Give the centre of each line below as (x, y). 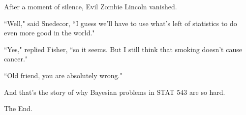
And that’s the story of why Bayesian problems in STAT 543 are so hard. (115, 92)
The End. (18, 108)
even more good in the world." (49, 33)
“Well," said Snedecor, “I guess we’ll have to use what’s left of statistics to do (121, 23)
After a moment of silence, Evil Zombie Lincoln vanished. (91, 6)
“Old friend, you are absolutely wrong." (63, 75)
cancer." (16, 59)
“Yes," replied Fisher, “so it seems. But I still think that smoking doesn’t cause (123, 49)
